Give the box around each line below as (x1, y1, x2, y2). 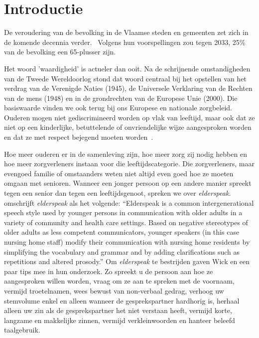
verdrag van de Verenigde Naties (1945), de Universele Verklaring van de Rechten (4, 83, 253, 93)
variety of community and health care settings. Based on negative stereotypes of (4, 217, 248, 227)
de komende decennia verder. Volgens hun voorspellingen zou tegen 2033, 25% (4, 36, 246, 47)
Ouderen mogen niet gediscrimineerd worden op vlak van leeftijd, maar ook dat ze (4, 112, 255, 122)
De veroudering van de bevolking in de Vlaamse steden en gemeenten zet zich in (4, 27, 249, 37)
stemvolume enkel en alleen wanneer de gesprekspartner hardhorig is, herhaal (4, 295, 240, 306)
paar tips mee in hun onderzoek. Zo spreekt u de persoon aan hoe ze (4, 266, 213, 276)
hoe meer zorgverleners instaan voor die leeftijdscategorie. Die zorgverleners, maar (4, 158, 255, 169)
